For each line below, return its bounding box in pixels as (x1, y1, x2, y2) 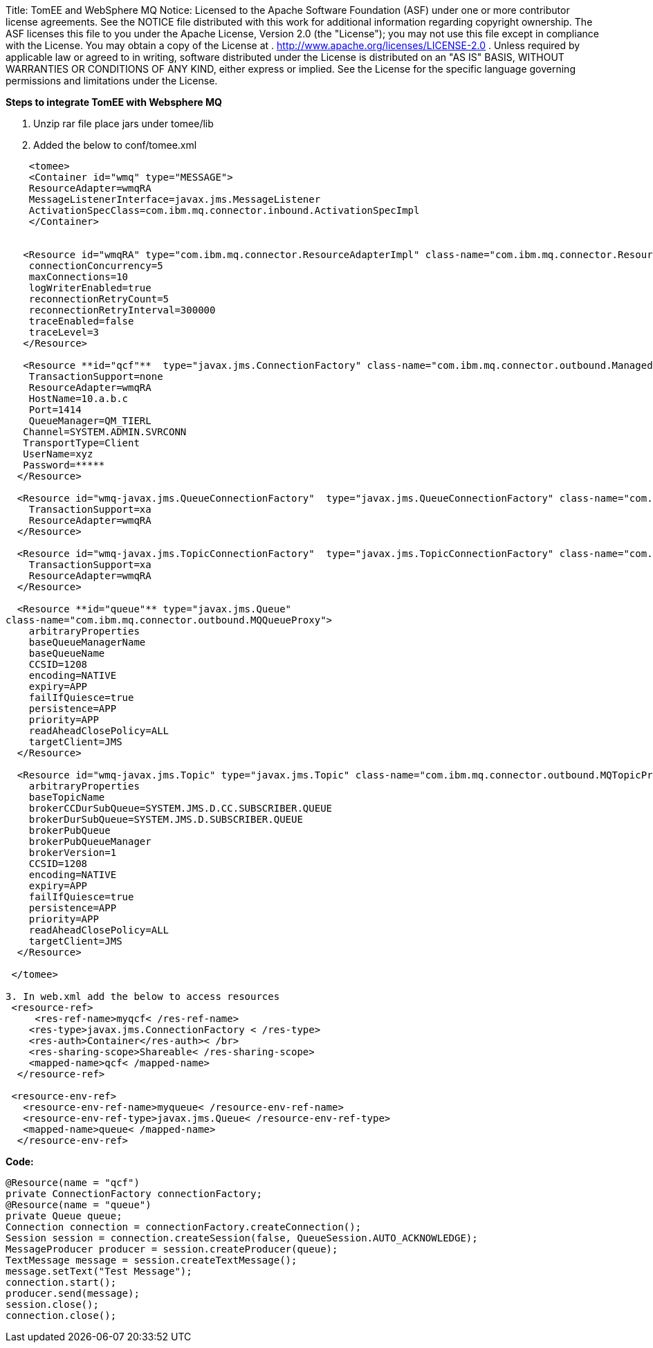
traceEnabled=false (28, 316, 134, 327)
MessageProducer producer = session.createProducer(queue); (6, 1244, 338, 1255)
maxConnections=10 (28, 271, 129, 282)
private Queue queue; (6, 1210, 122, 1221)
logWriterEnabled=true (28, 282, 151, 293)
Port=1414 (28, 404, 82, 415)
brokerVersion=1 (28, 847, 117, 858)
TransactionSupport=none (28, 371, 163, 382)
